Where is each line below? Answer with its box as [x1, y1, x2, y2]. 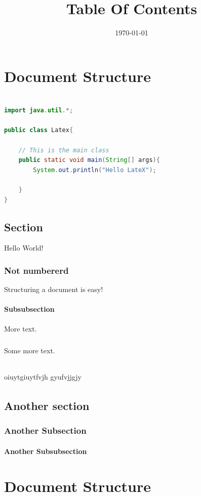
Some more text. [4, 345, 55, 355]
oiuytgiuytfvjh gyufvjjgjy [4, 371, 82, 382]
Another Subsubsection [4, 445, 87, 456]
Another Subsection [4, 424, 87, 437]
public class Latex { [4, 127, 73, 134]
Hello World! [4, 242, 44, 253]
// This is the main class [18, 146, 109, 154]
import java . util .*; [4, 107, 73, 114]
